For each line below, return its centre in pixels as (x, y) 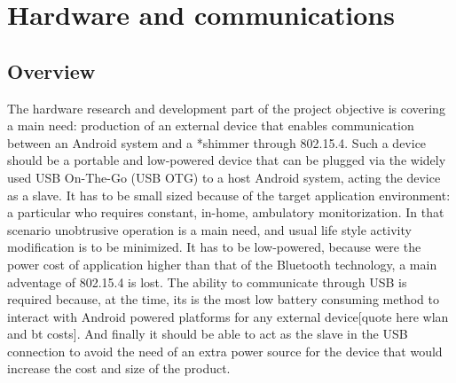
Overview (51, 70)
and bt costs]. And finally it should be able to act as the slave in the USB (208, 334)
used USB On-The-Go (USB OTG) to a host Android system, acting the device (224, 177)
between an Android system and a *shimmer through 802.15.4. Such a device (217, 142)
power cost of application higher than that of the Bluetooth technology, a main (222, 264)
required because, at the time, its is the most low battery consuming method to (223, 299)
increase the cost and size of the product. (119, 368)
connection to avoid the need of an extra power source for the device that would (225, 351)
